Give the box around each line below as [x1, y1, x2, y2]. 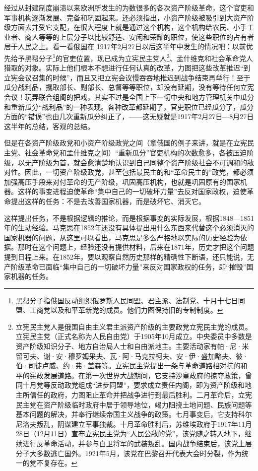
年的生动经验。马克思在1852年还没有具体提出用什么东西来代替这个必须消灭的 [4, 222, 254, 233]
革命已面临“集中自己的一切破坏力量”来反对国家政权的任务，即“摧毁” [24, 261, 247, 271]
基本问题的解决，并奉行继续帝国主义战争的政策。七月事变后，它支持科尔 [15, 409, 252, 419]
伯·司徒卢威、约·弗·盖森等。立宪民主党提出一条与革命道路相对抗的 [15, 360, 241, 371]
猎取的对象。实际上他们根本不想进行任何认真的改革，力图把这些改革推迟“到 [4, 63, 251, 73]
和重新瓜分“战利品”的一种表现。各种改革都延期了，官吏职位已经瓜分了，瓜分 [4, 101, 254, 112]
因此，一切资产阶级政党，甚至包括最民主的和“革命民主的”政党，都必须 [24, 167, 254, 177]
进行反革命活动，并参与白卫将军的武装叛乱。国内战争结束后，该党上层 [22, 438, 252, 448]
